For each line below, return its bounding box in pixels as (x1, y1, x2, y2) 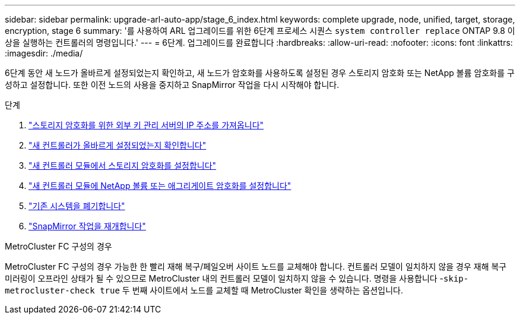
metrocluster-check (5, 286, 95, 295)
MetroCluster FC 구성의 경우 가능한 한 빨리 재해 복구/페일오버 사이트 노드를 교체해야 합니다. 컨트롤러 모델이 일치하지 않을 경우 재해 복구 (5, 261, 507, 271)
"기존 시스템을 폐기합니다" (28, 201, 125, 211)
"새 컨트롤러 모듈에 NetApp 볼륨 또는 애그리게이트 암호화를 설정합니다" (28, 181, 291, 191)
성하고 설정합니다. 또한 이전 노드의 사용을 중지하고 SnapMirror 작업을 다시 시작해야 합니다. (5, 80, 340, 90)
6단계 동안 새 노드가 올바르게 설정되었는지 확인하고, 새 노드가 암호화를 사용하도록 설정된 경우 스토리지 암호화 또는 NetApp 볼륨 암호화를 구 (5, 68, 515, 78)
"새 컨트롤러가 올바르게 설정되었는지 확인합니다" (28, 140, 207, 150)
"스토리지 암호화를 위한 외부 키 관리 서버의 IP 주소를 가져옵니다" (28, 120, 264, 130)
